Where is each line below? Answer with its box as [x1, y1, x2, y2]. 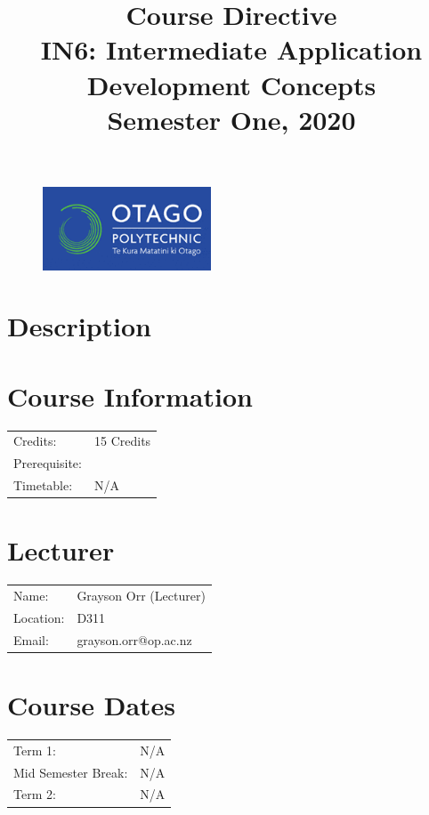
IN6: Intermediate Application [40, 31, 423, 68]
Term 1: [13, 740, 56, 759]
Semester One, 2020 [107, 101, 356, 137]
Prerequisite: [13, 454, 82, 472]
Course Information [7, 377, 253, 414]
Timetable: [13, 476, 73, 495]
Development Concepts [86, 66, 376, 102]
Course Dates [7, 687, 176, 723]
